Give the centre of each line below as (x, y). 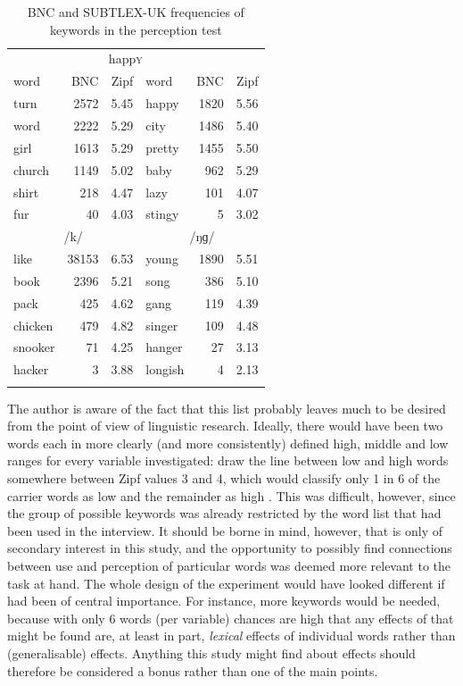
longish (165, 369)
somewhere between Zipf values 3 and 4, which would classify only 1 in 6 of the (224, 477)
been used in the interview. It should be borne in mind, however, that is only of (225, 530)
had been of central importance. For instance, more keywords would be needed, (224, 601)
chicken (33, 325)
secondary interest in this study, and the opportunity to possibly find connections (230, 548)
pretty (162, 147)
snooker (34, 347)
